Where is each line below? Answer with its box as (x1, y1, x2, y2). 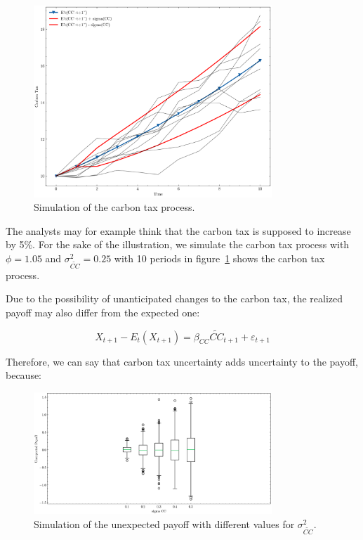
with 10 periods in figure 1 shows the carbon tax (114, 250, 325, 265)
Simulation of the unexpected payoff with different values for (34, 517, 295, 532)
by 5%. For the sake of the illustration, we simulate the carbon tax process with (6, 237, 350, 252)
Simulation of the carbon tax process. (34, 200, 195, 214)
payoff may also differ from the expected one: (6, 304, 200, 319)
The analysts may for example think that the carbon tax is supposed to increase (6, 223, 351, 238)
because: (6, 368, 42, 382)
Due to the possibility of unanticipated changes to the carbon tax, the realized (6, 291, 343, 306)
